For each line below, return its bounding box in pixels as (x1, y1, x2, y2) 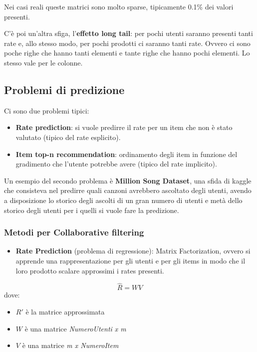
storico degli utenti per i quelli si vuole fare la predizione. (4, 204, 179, 215)
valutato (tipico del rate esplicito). (15, 131, 121, 142)
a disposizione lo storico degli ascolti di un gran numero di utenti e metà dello (4, 194, 243, 205)
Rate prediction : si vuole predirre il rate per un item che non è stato (15, 122, 233, 132)
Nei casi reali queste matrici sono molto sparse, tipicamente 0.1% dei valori (4, 1, 234, 11)
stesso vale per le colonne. (4, 57, 83, 67)
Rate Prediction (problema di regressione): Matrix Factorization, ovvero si (15, 245, 251, 256)
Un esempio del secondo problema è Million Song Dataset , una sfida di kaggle (4, 175, 252, 185)
